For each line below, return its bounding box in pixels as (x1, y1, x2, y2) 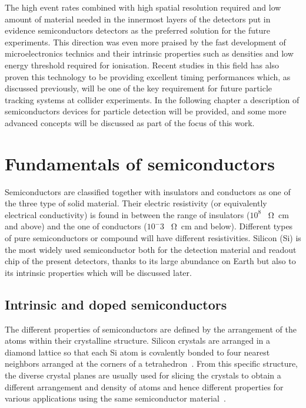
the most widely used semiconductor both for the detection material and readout (5, 243, 297, 255)
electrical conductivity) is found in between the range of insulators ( (5, 208, 250, 221)
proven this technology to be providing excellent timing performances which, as (5, 70, 291, 83)
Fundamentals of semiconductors (5, 151, 275, 175)
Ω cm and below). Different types (171, 220, 293, 232)
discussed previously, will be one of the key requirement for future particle (5, 82, 272, 94)
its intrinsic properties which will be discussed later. (5, 266, 192, 278)
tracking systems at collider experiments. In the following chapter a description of (5, 93, 300, 106)
